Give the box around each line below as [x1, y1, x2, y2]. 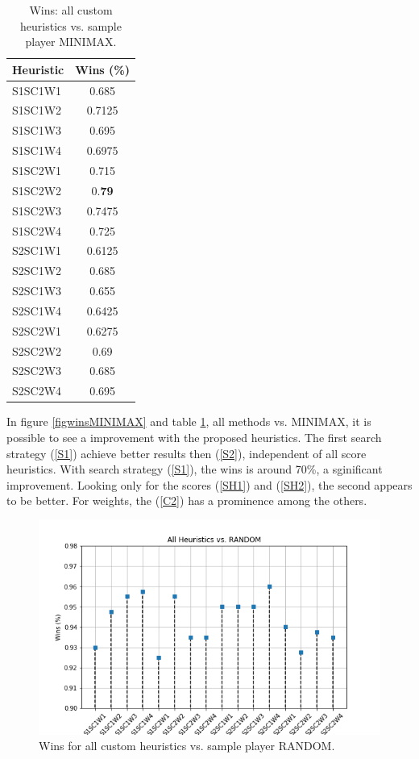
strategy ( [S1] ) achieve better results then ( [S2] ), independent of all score [6, 444, 367, 461]
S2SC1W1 [12, 242, 62, 259]
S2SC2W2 [12, 342, 62, 359]
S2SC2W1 [12, 322, 62, 339]
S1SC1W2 [12, 102, 62, 119]
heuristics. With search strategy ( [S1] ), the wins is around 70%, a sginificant [6, 461, 383, 478]
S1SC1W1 [12, 81, 62, 98]
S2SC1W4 [12, 302, 62, 319]
